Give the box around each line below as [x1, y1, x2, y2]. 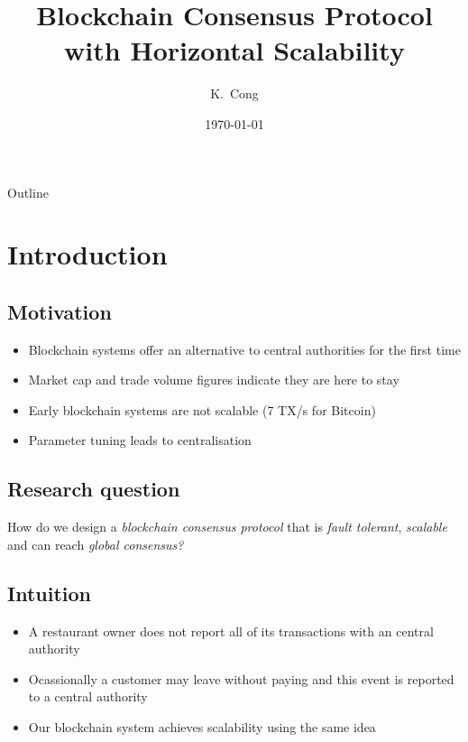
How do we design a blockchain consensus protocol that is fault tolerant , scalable [7, 517, 447, 536]
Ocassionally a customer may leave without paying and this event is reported [28, 669, 454, 688]
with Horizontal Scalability [64, 32, 405, 69]
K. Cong [210, 84, 259, 103]
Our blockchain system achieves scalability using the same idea [28, 718, 376, 737]
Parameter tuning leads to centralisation [28, 431, 252, 450]
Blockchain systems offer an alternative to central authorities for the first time [28, 339, 461, 358]
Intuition [7, 579, 91, 607]
